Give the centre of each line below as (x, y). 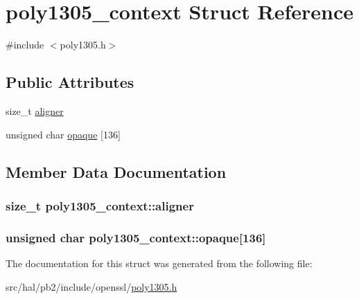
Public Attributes (70, 82)
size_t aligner (35, 110)
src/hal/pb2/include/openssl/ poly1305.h (91, 286)
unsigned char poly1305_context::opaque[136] (136, 237)
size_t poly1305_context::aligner (100, 205)
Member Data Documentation (116, 171)
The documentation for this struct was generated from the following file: (159, 263)
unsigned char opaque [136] (63, 134)
